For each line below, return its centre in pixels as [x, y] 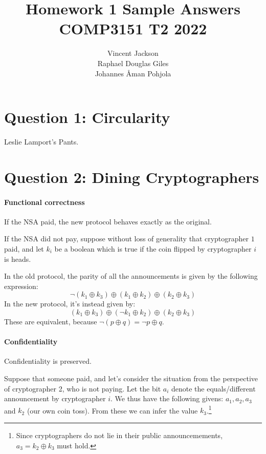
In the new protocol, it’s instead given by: [70, 304]
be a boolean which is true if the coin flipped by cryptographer [153, 248]
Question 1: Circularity [87, 117]
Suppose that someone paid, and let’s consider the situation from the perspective [131, 378]
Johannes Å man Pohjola [133, 73]
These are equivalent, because [51, 321]
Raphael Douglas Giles [133, 63]
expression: [21, 286]
